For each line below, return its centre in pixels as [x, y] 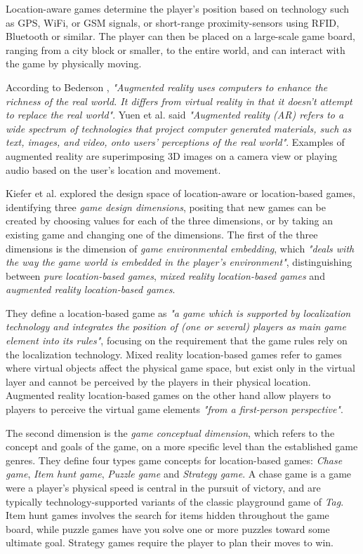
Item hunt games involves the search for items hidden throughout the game [167, 515]
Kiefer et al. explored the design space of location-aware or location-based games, [180, 193]
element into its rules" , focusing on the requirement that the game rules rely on [177, 340]
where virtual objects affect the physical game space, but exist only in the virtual [180, 368]
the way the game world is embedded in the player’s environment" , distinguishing [179, 262]
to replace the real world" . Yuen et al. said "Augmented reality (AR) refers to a [175, 115]
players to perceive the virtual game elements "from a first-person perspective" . [174, 409]
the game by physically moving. [74, 63]
